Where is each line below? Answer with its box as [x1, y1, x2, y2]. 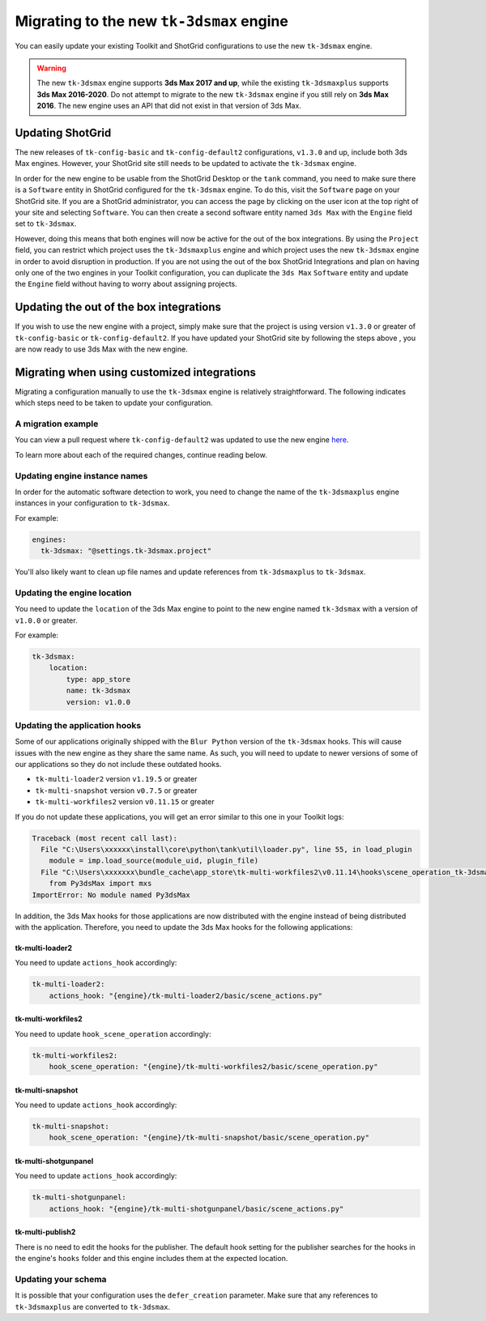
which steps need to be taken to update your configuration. [15, 398, 214, 408]
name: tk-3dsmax [66, 686, 131, 696]
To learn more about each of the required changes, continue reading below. [15, 450, 267, 459]
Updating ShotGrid [15, 126, 112, 139]
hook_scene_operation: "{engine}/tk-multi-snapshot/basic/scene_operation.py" [49, 1133, 370, 1142]
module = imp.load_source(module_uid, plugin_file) [49, 856, 259, 866]
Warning [36, 63, 66, 73]
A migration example [15, 418, 99, 429]
